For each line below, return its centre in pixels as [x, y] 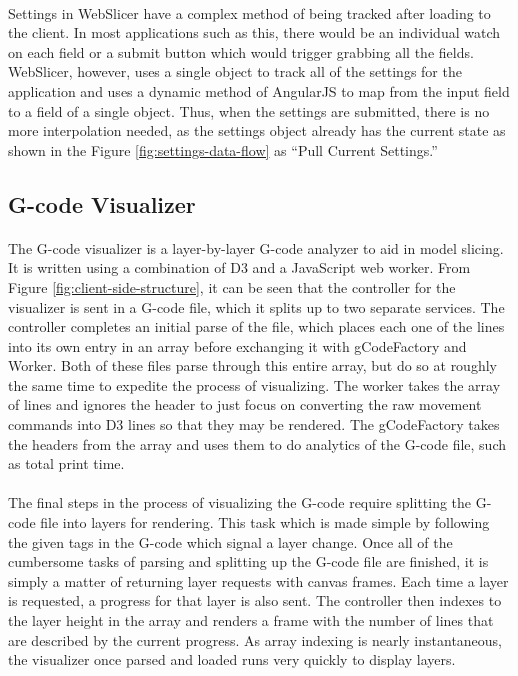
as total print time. [66, 463]
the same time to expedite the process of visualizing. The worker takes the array [254, 384]
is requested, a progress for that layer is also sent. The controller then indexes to [255, 600]
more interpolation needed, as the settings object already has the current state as [257, 130]
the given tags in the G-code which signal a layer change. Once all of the [230, 541]
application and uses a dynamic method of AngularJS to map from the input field [259, 90]
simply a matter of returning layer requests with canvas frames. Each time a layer [258, 580]
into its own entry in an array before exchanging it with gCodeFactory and [237, 345]
